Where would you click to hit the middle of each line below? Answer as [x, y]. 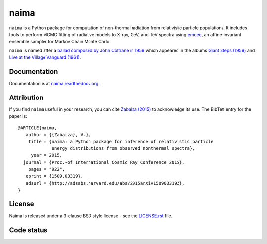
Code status [28, 230]
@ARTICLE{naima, [38, 128]
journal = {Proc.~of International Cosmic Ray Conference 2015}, [104, 162]
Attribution [26, 97]
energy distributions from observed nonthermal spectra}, [123, 148]
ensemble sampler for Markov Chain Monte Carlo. [60, 42]
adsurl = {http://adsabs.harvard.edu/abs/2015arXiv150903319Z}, [105, 183]
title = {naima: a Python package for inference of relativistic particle [121, 142]
